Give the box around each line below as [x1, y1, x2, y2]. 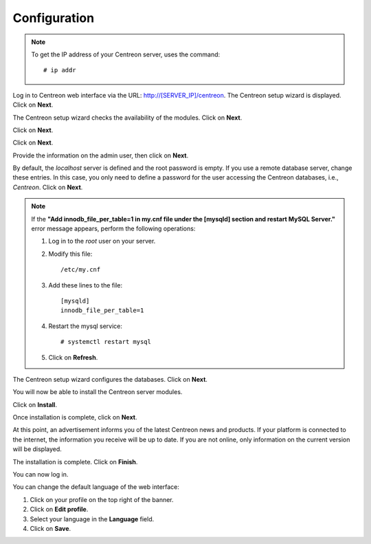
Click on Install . [12, 400, 58, 409]
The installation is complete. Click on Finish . [12, 457, 138, 466]
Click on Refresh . [48, 353, 98, 361]
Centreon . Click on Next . [12, 183, 83, 191]
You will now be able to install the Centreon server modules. [12, 388, 183, 396]
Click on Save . [30, 525, 71, 532]
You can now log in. [12, 470, 69, 479]
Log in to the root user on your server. [48, 237, 156, 246]
